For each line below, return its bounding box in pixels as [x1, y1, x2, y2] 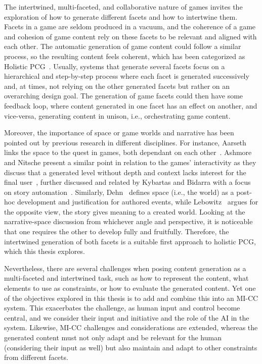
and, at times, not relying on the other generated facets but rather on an [4, 80, 230, 91]
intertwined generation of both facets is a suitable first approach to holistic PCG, [4, 236, 256, 246]
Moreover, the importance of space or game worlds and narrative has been [4, 127, 234, 138]
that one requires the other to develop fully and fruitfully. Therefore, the [4, 226, 229, 237]
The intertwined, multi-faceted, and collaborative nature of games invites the [4, 2, 243, 12]
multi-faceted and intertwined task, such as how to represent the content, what [4, 273, 249, 283]
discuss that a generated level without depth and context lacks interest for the [4, 167, 246, 177]
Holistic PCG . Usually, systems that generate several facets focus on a [4, 61, 225, 71]
